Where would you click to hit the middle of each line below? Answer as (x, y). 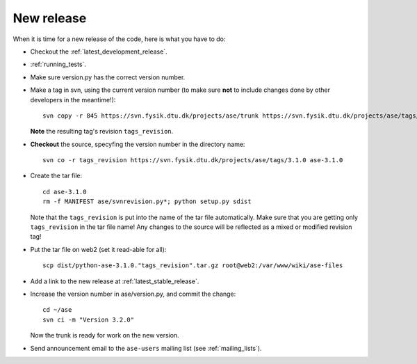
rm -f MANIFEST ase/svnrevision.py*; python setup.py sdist (147, 201)
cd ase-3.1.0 (65, 192)
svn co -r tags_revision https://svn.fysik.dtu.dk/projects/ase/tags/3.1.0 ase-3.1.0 (193, 160)
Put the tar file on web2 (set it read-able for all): (98, 249)
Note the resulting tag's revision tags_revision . (102, 132)
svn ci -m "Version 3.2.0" (89, 319)
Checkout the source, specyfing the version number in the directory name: (138, 144)
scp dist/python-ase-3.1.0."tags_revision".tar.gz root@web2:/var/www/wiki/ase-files (193, 266)
